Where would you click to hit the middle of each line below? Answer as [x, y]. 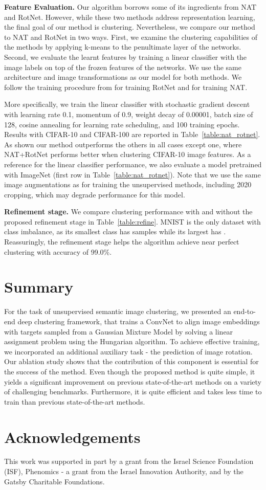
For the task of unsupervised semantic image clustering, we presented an [118, 311]
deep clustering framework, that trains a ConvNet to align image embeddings [139, 321]
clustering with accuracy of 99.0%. [58, 251]
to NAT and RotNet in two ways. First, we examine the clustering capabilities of [131, 37]
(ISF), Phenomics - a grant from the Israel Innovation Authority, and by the [124, 471]
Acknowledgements [72, 437]
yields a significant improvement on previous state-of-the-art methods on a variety [133, 381]
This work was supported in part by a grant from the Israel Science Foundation [129, 461]
